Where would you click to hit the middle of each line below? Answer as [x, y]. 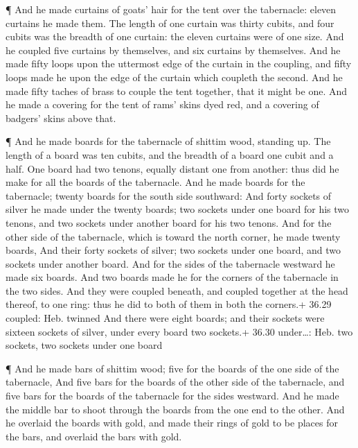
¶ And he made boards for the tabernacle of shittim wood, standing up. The [168, 141]
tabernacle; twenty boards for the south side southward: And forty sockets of [169, 195]
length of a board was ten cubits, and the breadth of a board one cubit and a [170, 154]
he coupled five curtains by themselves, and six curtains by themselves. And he [173, 50]
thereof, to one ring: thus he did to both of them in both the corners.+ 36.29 [169, 304]
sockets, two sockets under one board [84, 345]
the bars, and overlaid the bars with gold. [94, 436]
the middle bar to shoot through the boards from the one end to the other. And [175, 409]
